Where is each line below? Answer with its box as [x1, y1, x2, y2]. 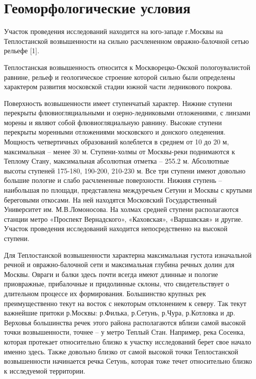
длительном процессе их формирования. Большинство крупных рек [4, 288, 206, 298]
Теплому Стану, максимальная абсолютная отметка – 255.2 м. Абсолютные [4, 156, 229, 166]
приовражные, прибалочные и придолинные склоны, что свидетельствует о [4, 278, 229, 289]
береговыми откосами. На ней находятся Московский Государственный [4, 194, 217, 205]
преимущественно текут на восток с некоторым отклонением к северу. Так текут [4, 298, 247, 308]
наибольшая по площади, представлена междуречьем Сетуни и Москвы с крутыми [4, 185, 252, 195]
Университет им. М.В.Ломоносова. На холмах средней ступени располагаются [4, 204, 239, 214]
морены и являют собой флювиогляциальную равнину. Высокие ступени [4, 117, 222, 127]
